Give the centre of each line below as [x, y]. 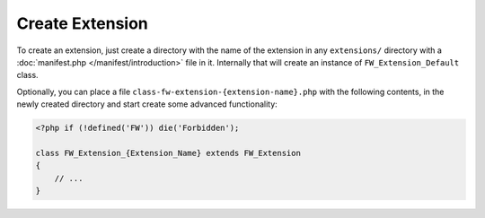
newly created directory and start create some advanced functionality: [147, 104]
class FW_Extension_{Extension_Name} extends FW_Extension [168, 153]
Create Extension [82, 23]
